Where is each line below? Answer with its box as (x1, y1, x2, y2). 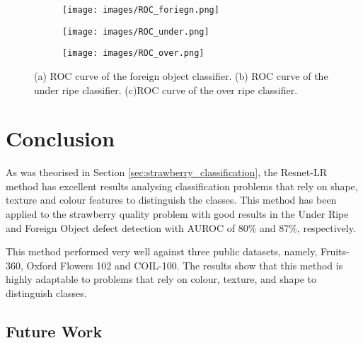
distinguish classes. (6, 286, 87, 301)
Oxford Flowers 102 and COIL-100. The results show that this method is (26, 257, 343, 272)
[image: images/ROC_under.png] (62, 26, 209, 37)
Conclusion (6, 124, 115, 153)
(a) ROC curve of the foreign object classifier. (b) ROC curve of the (34, 68, 328, 83)
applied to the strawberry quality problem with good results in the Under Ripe (6, 207, 349, 221)
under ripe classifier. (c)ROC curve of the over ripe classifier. (34, 82, 298, 97)
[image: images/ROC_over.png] (62, 48, 204, 59)
